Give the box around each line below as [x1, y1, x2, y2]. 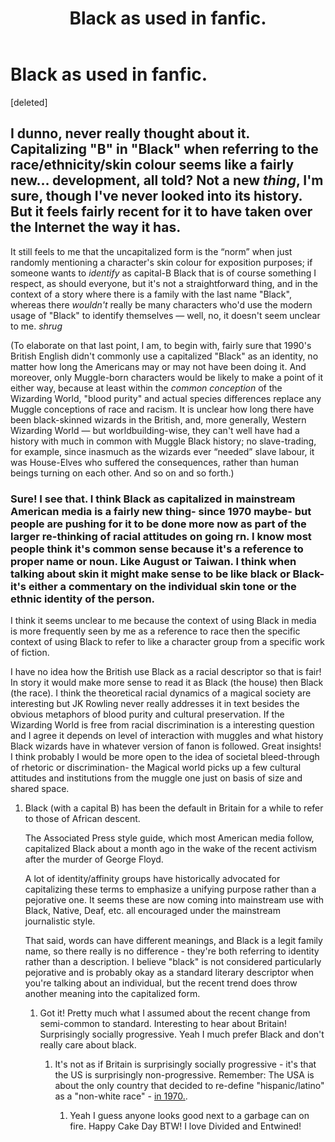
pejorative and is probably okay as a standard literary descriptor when [24, 967, 315, 979]
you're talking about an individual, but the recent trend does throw [24, 977, 298, 989]
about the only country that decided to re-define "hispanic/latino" [54, 1080, 325, 1092]
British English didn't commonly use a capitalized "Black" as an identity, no [10, 350, 319, 362]
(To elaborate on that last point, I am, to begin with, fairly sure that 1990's [10, 339, 312, 351]
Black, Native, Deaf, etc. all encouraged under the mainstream [24, 905, 281, 917]
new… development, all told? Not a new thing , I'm [10, 172, 324, 189]
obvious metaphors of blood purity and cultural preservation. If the [10, 708, 285, 721]
